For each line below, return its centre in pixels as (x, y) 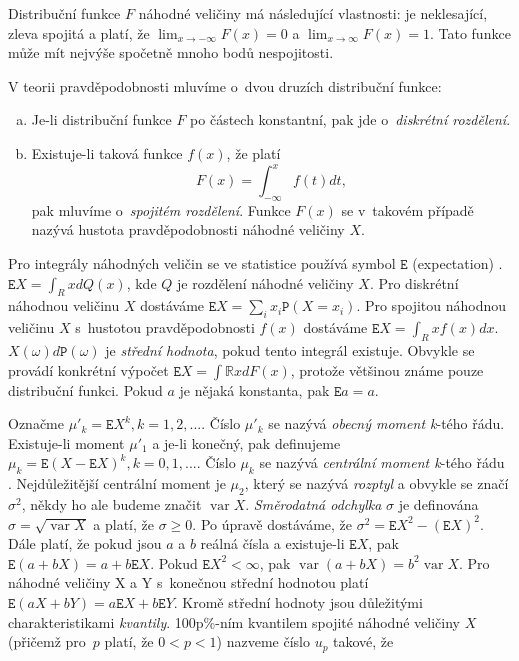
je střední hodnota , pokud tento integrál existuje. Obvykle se (290, 350)
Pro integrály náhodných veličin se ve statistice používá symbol (202, 263)
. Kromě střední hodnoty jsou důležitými (298, 601)
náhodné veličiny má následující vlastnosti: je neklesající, (313, 13)
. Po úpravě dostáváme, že (272, 523)
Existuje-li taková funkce (107, 152)
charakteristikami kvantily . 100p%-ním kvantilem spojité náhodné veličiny (234, 621)
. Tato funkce (470, 32)
